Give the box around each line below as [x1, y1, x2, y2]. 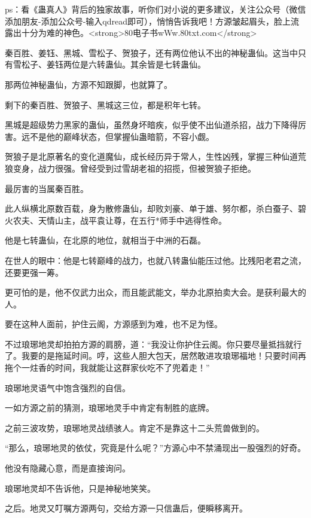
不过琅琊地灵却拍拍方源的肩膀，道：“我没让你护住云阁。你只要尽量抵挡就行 [5, 337, 302, 350]
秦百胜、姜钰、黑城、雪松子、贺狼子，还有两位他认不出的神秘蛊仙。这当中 [5, 46, 298, 59]
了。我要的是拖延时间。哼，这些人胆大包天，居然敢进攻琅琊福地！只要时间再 [5, 349, 306, 362]
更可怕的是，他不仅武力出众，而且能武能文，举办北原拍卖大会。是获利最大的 [5, 286, 306, 298]
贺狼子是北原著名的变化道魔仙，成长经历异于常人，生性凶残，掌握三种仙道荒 [5, 150, 306, 163]
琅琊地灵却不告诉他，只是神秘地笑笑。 [5, 482, 155, 494]
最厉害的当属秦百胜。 [5, 182, 89, 194]
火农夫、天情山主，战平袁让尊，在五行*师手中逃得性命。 [5, 214, 227, 226]
